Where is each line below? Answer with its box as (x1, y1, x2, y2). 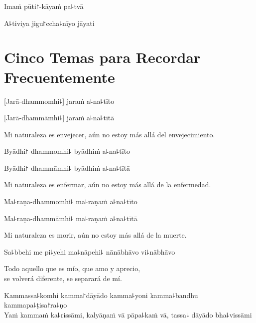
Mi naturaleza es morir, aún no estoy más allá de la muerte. (4, 230, 187, 240)
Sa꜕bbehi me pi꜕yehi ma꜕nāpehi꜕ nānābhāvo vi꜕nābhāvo (4, 246, 175, 257)
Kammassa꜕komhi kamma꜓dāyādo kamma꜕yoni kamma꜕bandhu (4, 290, 198, 300)
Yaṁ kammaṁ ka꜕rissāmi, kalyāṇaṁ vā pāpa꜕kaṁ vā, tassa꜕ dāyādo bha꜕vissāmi (4, 309, 252, 320)
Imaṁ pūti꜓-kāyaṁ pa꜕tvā (4, 1, 84, 11)
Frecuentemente (4, 66, 115, 87)
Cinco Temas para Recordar (4, 47, 201, 67)
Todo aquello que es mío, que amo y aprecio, (4, 263, 140, 274)
